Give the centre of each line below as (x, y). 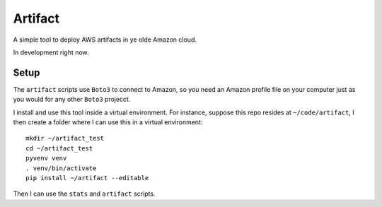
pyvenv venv (46, 158)
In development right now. (51, 52)
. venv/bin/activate (61, 168)
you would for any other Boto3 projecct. (72, 100)
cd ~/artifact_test (59, 148)
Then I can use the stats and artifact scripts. (84, 194)
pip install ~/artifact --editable (87, 178)
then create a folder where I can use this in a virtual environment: (108, 122)
